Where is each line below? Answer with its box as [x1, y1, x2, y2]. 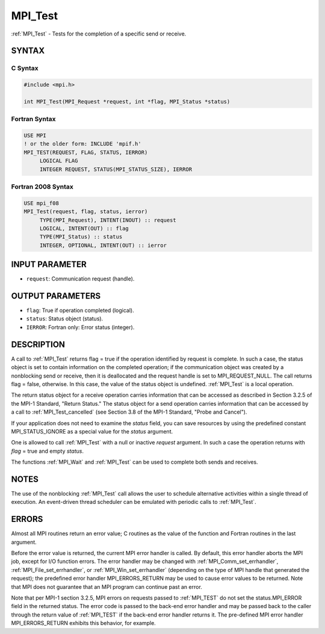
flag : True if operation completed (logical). [26, 307, 135, 314]
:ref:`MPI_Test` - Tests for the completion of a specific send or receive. [11, 30, 187, 37]
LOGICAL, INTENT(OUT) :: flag [39, 225, 129, 232]
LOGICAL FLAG [39, 157, 78, 164]
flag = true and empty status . [11, 447, 84, 455]
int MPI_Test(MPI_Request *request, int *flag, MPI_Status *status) [23, 98, 231, 105]
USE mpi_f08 [23, 199, 60, 207]
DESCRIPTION [11, 339, 66, 349]
